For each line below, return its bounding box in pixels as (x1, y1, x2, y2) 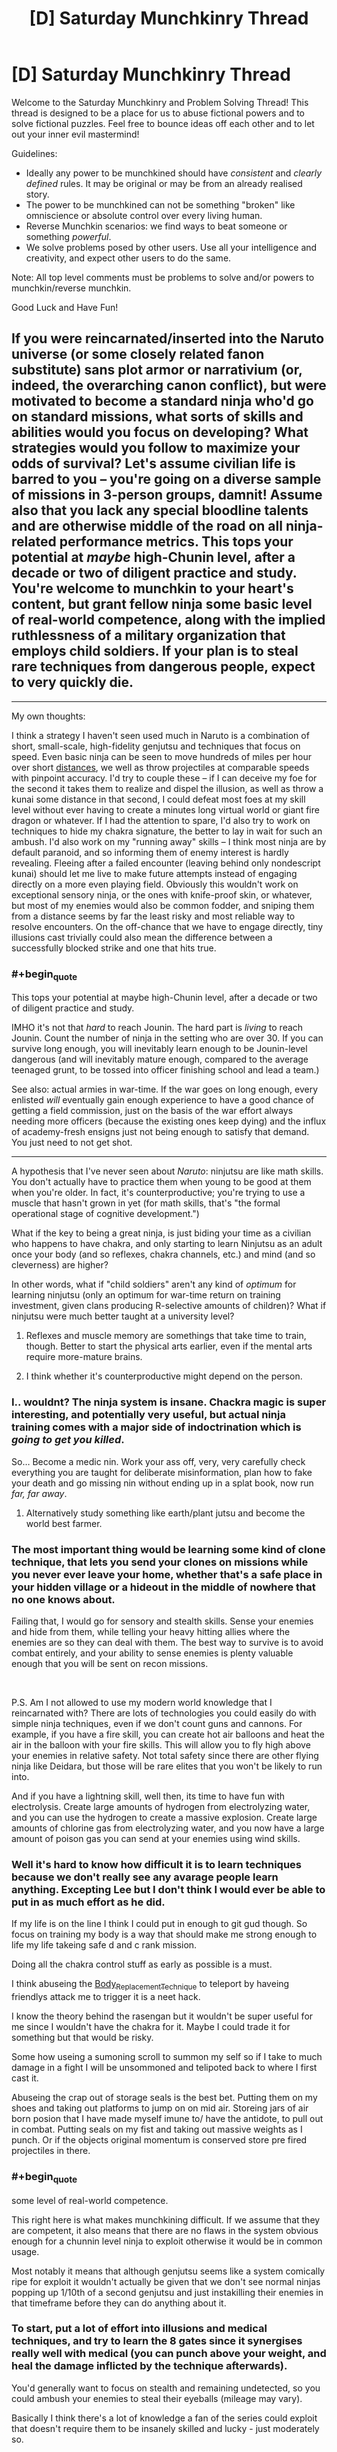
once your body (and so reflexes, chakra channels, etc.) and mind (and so (11, 1248, 316, 1261)
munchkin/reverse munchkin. (11, 282, 132, 294)
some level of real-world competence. (11, 2194, 169, 2206)
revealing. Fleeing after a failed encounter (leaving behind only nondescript (11, 857, 321, 869)
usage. (11, 2245, 40, 2257)
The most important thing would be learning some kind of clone (11, 1542, 326, 1556)
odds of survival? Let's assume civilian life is (11, 455, 296, 472)
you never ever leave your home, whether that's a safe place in (11, 1567, 323, 1581)
